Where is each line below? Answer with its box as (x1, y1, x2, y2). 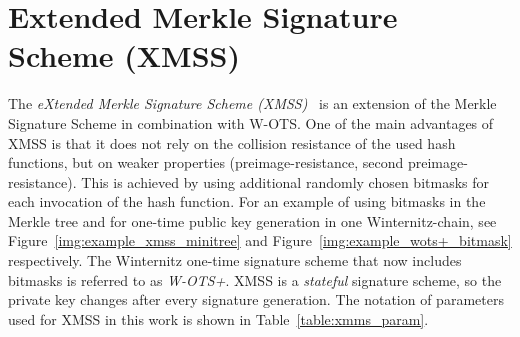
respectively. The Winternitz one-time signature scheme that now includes (8, 250, 462, 271)
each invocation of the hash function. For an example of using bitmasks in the (8, 191, 486, 212)
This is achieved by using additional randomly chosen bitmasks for (81, 171, 490, 192)
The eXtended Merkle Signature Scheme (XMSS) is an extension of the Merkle (8, 93, 497, 114)
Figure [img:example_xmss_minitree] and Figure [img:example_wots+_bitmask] (8, 230, 512, 251)
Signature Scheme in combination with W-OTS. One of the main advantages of (8, 112, 494, 133)
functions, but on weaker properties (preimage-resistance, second (8, 152, 404, 173)
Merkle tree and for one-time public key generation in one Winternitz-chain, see (8, 210, 497, 231)
